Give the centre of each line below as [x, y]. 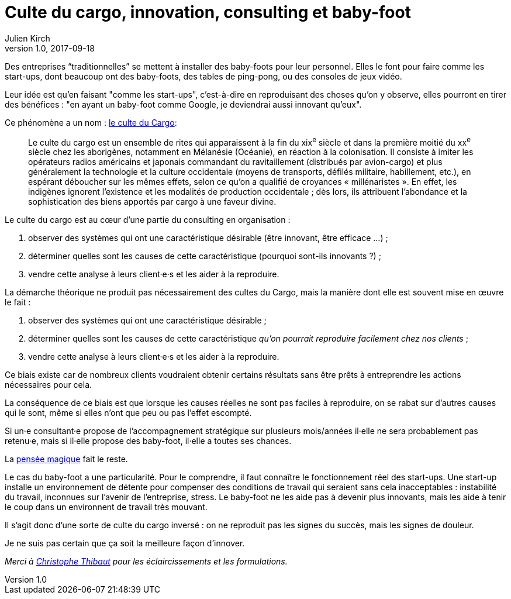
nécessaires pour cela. [49, 385]
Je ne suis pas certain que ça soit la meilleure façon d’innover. [125, 543]
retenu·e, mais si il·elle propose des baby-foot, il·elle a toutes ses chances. [148, 441]
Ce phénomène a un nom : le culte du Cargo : [91, 122]
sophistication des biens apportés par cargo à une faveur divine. [152, 202]
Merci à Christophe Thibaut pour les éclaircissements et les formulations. [146, 562]
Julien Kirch [27, 38]
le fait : [18, 302]
